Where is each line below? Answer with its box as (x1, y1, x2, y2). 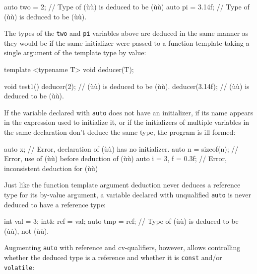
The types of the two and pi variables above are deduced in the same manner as (4, 28, 249, 38)
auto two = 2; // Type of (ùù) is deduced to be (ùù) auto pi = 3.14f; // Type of (4, 1, 250, 11)
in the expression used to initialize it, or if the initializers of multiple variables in (4, 117, 250, 127)
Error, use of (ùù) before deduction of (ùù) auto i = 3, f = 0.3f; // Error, (4, 153, 227, 164)
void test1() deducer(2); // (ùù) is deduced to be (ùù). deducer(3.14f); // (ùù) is (4, 81, 250, 91)
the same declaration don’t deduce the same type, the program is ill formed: (4, 127, 236, 137)
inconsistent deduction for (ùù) (4, 163, 98, 173)
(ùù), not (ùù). (4, 225, 49, 236)
